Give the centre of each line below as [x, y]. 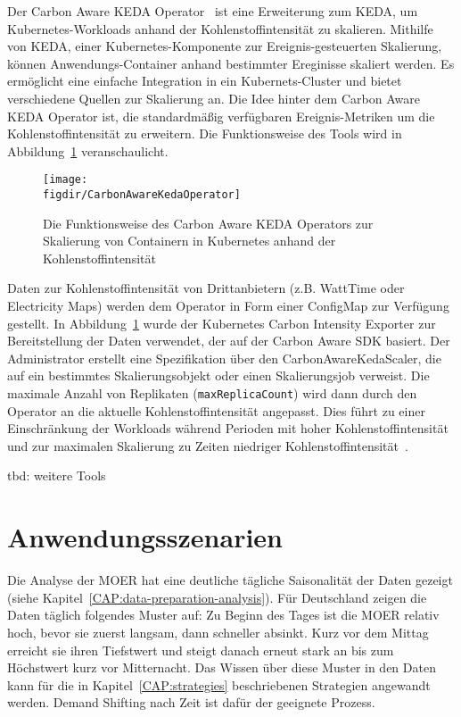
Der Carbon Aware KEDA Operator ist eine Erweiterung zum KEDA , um [213, 11]
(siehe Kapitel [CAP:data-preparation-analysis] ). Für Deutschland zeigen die [217, 597]
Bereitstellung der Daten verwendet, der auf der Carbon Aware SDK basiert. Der [229, 341]
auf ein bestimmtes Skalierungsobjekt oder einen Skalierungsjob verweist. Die [218, 375]
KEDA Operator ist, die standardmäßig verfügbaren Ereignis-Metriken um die [221, 116]
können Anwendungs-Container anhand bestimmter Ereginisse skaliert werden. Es [231, 63]
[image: [66, 180]
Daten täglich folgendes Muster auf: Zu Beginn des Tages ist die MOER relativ [223, 615]
